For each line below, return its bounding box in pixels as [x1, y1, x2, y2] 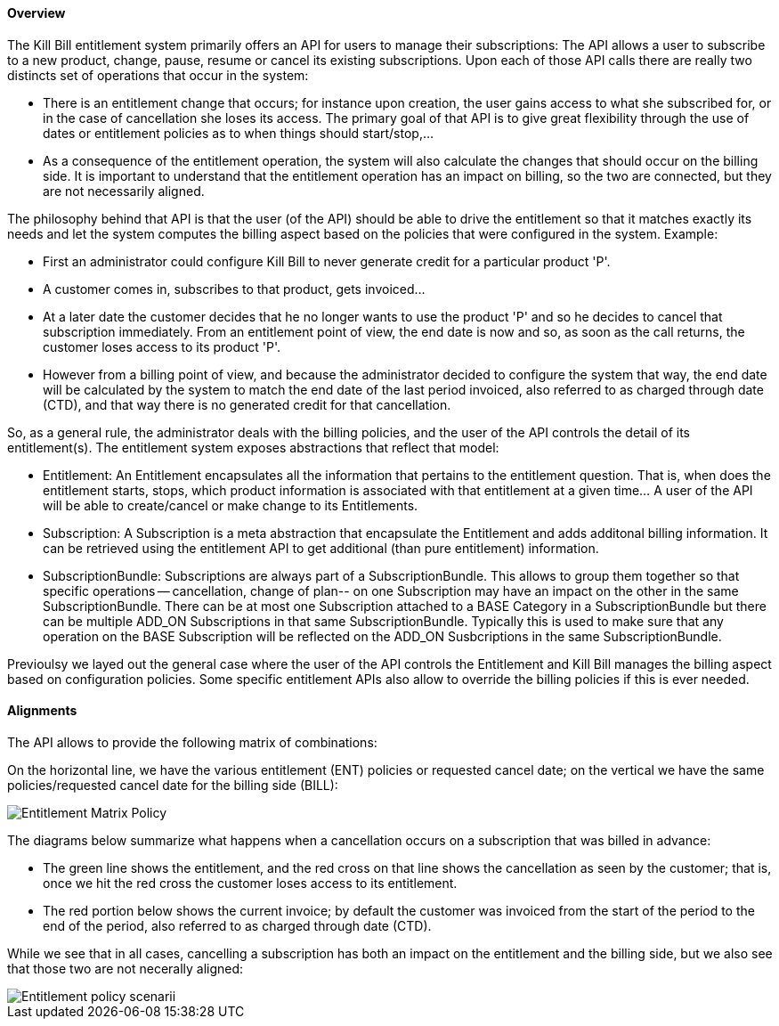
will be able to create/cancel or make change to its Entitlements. [43, 497, 418, 513]
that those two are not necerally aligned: [7, 960, 244, 976]
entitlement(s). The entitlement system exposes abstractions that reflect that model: [7, 439, 499, 455]
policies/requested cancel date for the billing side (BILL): [7, 777, 338, 793]
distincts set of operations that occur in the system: [7, 67, 309, 83]
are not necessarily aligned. [43, 183, 205, 199]
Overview [7, 5, 66, 20]
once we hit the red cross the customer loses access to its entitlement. [43, 875, 458, 891]
